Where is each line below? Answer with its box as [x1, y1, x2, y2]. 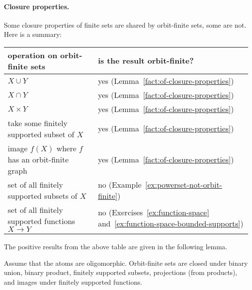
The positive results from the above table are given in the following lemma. [4, 241, 227, 251]
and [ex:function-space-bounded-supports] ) [98, 218, 244, 229]
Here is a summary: [4, 29, 62, 39]
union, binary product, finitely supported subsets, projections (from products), [4, 267, 237, 277]
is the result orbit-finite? [98, 55, 194, 66]
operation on [8, 49, 58, 61]
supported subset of [8, 128, 75, 140]
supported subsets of [8, 190, 78, 201]
